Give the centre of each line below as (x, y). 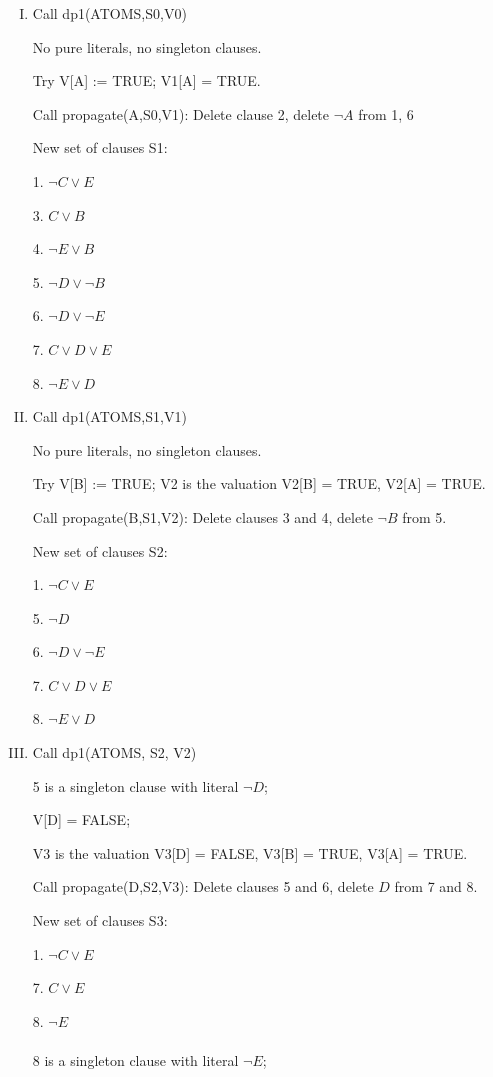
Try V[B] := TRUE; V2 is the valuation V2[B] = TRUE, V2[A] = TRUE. (259, 483)
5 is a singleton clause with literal (135, 785)
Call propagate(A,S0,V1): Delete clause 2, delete (181, 113)
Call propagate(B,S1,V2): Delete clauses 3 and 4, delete (202, 516)
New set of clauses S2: (100, 550)
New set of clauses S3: (100, 920)
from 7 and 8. (436, 886)
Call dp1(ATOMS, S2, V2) (114, 752)
